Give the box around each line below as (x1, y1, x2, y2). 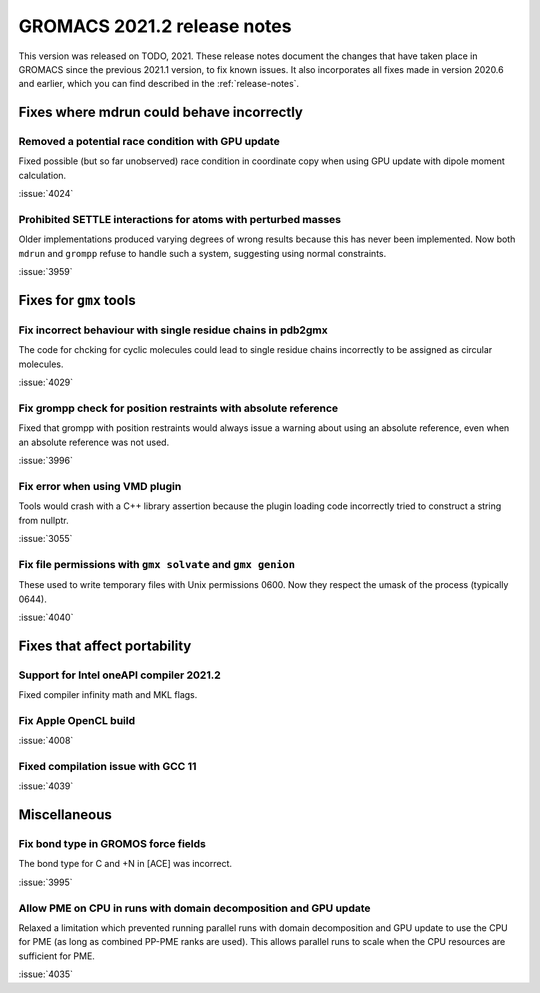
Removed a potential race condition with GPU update (18, 135, 280, 149)
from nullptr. (18, 514, 69, 526)
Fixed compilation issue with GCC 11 (18, 759, 197, 773)
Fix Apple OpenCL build (18, 713, 136, 727)
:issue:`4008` (18, 735, 74, 747)
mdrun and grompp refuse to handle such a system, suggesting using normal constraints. (18, 247, 387, 259)
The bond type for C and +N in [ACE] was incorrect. (18, 858, 233, 870)
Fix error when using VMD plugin (18, 479, 182, 493)
